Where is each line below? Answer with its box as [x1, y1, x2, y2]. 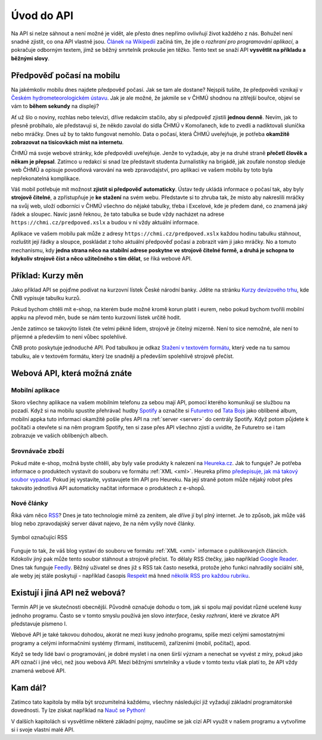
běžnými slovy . [11, 54, 50, 62]
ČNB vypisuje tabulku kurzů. [11, 295, 81, 302]
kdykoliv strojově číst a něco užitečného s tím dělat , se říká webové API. [11, 255, 192, 262]
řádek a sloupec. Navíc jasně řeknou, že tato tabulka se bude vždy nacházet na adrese [11, 210, 225, 218]
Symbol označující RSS [11, 534, 68, 541]
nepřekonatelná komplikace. [11, 175, 80, 182]
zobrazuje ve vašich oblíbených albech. [11, 432, 109, 439]
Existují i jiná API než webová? [11, 588, 126, 598]
